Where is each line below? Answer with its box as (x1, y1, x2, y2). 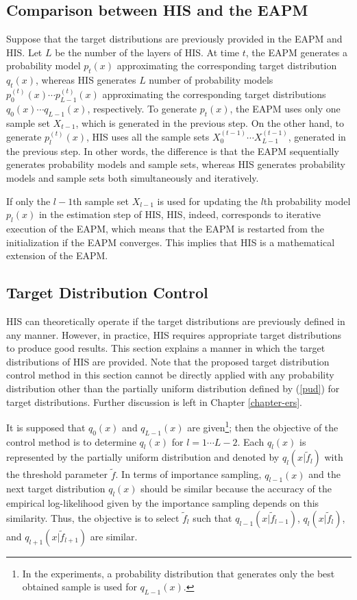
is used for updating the (157, 193, 258, 208)
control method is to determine (6, 434, 136, 448)
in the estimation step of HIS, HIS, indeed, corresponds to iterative (38, 207, 321, 221)
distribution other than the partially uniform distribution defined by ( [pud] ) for (6, 381, 340, 395)
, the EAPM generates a (245, 45, 348, 59)
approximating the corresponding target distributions (102, 86, 326, 101)
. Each (237, 434, 264, 448)
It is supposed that (6, 420, 86, 434)
